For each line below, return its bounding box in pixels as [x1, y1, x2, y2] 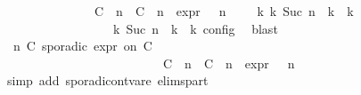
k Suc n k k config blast [112, 19, 278, 37]
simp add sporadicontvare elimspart [6, 71, 209, 90]
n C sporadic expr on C [12, 36, 152, 55]
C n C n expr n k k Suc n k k [94, 2, 354, 20]
